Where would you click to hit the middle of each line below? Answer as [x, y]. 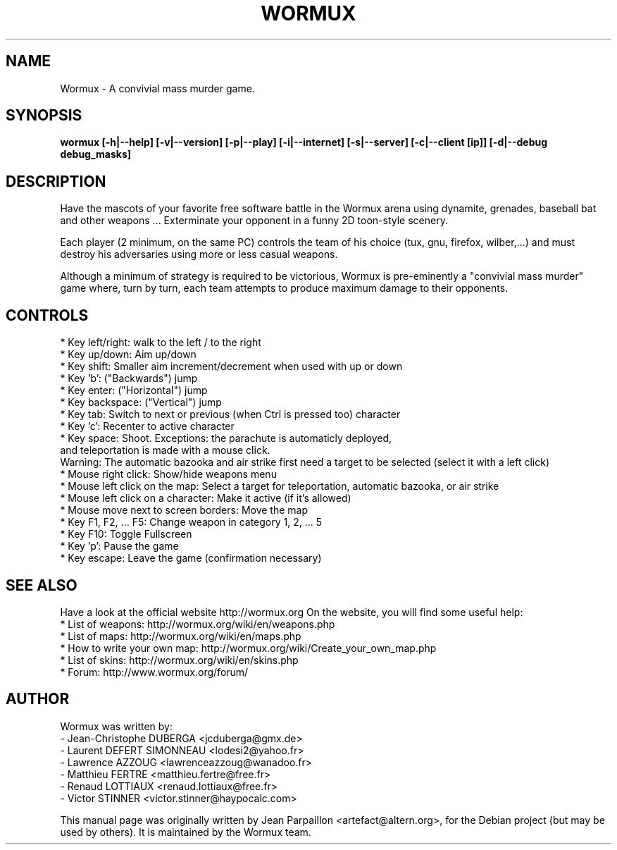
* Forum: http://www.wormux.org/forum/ [154, 672]
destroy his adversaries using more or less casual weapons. [199, 254]
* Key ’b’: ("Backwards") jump [129, 378]
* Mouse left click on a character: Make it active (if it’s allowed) [206, 498]
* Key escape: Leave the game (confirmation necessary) [191, 558]
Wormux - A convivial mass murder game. [157, 88]
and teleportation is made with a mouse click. [165, 450]
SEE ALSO [42, 585]
